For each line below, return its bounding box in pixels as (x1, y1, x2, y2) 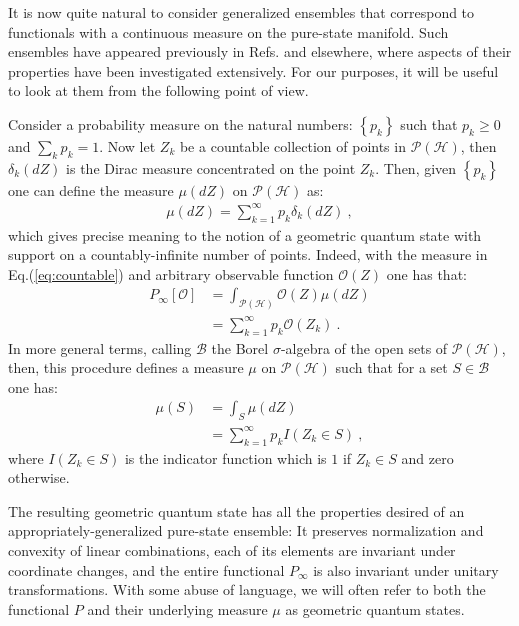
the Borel (211, 337, 269, 358)
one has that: (386, 263, 467, 284)
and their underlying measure (87, 598, 268, 619)
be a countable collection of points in (179, 135, 406, 156)
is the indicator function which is (124, 447, 327, 468)
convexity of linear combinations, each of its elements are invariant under (8, 540, 456, 560)
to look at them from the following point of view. (8, 80, 309, 101)
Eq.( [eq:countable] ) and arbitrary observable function (8, 263, 334, 284)
